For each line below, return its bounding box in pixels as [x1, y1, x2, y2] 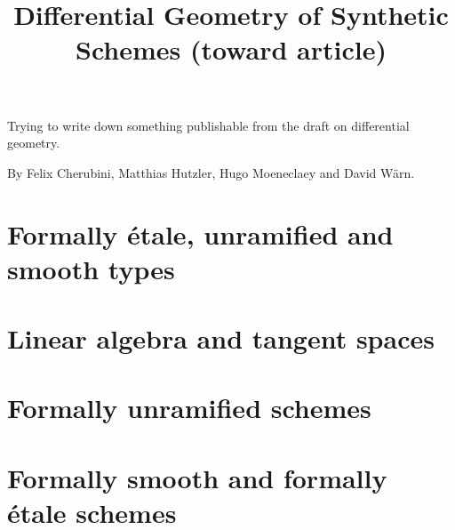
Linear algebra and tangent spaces [7, 320, 435, 357]
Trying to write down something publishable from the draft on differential [7, 116, 410, 134]
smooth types [7, 250, 175, 286]
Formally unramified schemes [7, 389, 371, 426]
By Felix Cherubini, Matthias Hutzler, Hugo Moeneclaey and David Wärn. [7, 163, 415, 181]
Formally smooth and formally [7, 459, 387, 495]
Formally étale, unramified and [7, 215, 394, 252]
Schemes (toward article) [75, 31, 387, 68]
